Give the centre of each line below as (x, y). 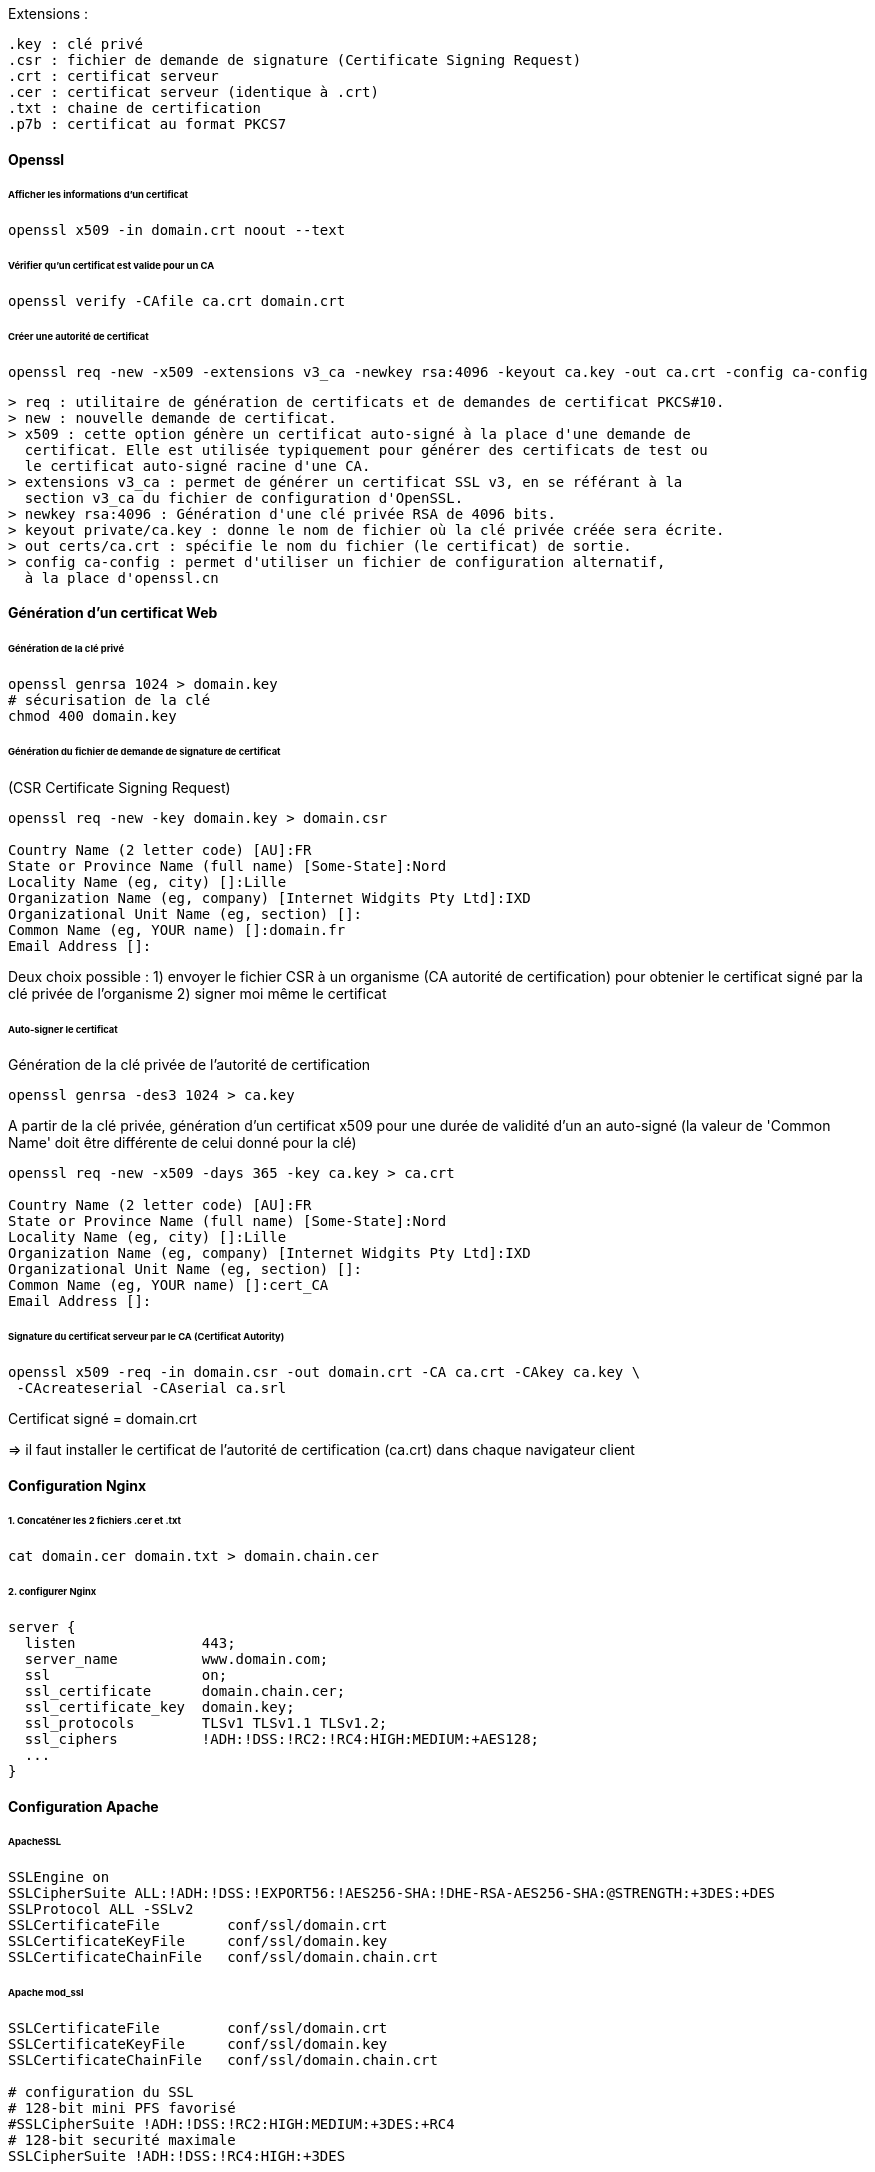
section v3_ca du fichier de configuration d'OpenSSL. (244, 497)
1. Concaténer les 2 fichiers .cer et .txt (94, 1521)
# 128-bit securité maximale (122, 2140)
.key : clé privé (75, 44)
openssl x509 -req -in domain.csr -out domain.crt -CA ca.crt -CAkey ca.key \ (324, 1372)
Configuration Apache (83, 1806)
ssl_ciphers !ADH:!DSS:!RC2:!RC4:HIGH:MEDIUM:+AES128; (282, 1739)
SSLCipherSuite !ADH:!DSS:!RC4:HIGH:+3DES (177, 2156)
